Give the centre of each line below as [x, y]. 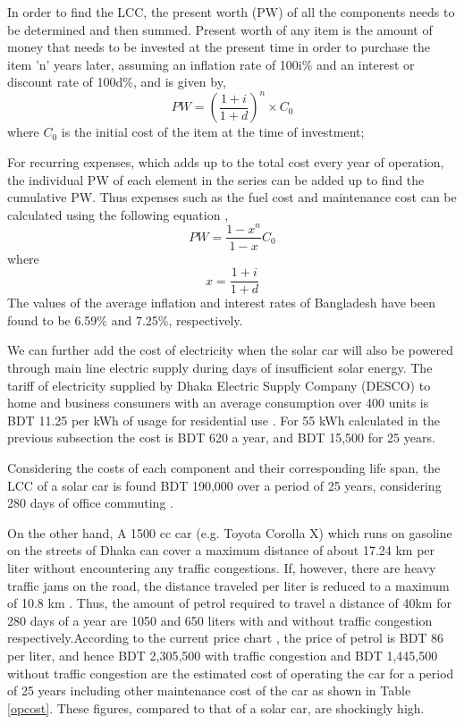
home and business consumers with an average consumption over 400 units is [218, 403]
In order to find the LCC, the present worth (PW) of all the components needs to [231, 12]
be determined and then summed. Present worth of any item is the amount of [220, 29]
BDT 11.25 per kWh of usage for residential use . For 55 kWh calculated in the [224, 420]
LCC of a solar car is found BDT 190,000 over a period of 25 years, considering [224, 485]
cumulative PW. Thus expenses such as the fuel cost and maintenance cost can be [232, 197]
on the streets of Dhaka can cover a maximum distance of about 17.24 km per [221, 550]
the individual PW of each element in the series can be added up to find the [216, 179]
